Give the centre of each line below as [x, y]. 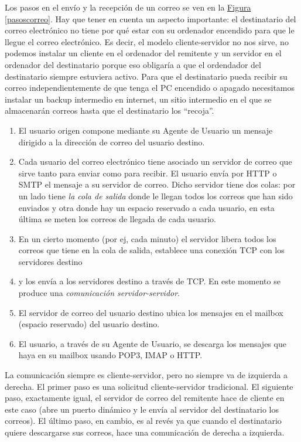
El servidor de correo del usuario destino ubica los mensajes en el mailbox [151, 312]
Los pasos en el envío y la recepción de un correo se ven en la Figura [128, 7]
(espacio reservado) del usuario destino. [89, 324]
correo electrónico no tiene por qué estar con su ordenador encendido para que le [150, 30]
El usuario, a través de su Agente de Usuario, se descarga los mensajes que [152, 343]
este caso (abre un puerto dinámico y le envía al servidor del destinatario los [142, 409]
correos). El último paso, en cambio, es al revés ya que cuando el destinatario [143, 421]
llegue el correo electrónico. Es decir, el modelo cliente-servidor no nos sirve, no [147, 41]
